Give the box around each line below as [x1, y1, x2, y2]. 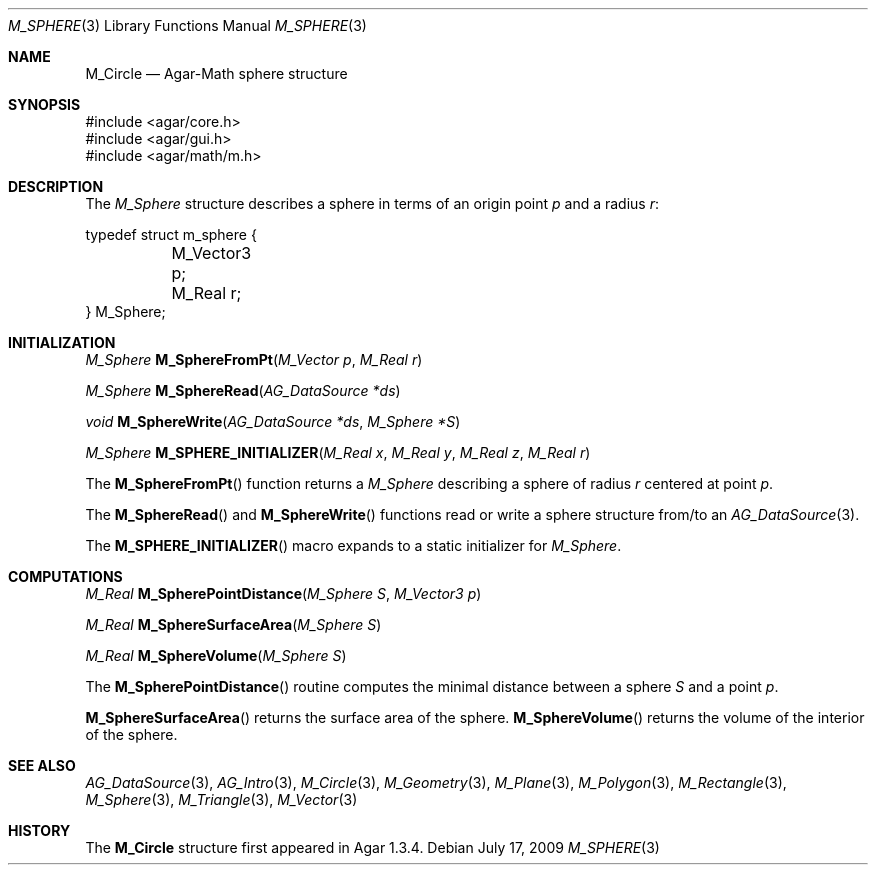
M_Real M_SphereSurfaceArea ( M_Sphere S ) [85, 616, 382, 633]
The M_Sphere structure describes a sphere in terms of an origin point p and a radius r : [85, 195, 660, 212]
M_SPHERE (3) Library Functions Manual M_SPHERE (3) [8, 17, 367, 34]
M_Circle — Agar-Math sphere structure [85, 65, 348, 82]
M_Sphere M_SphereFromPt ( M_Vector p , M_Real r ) [85, 351, 423, 368]
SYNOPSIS [8, 96, 81, 113]
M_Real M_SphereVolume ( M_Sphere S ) [85, 647, 347, 664]
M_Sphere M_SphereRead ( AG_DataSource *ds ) [85, 382, 401, 399]
